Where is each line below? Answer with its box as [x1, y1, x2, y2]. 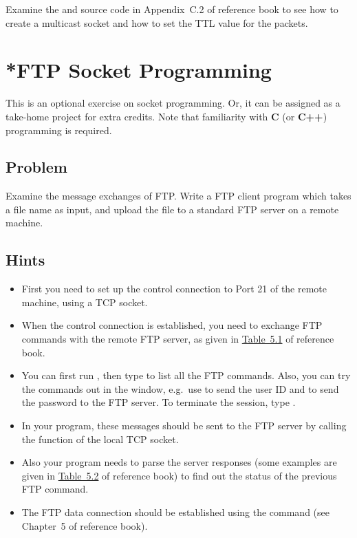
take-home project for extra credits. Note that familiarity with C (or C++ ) [6, 109, 327, 123]
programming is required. [6, 122, 112, 137]
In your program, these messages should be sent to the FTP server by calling [21, 418, 347, 433]
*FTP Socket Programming [6, 56, 272, 84]
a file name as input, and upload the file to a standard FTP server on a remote [6, 202, 339, 216]
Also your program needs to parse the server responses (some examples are [21, 455, 337, 469]
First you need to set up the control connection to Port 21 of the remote [21, 281, 327, 296]
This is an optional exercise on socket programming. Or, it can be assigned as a [6, 96, 340, 110]
